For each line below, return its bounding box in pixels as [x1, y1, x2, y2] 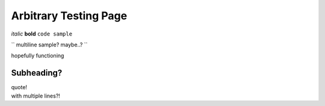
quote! [11, 84, 27, 91]
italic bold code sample [11, 30, 72, 37]
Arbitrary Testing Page [11, 9, 128, 22]
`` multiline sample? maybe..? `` [11, 41, 88, 48]
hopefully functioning [11, 52, 64, 60]
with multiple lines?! [11, 92, 60, 99]
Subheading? [11, 68, 63, 78]
